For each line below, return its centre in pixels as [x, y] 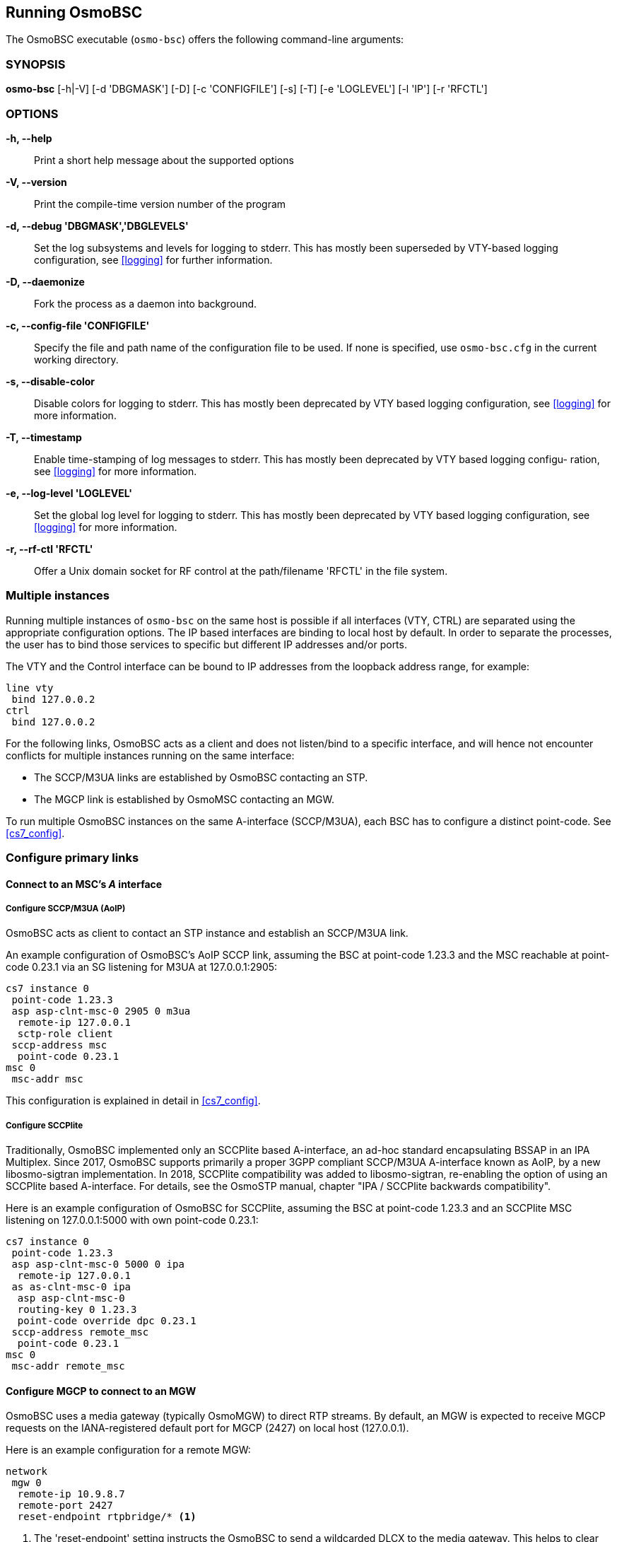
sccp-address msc [59, 1045]
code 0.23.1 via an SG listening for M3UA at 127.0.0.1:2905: [142, 967]
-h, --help [29, 138]
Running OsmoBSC [74, 12]
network [27, 1472]
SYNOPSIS [36, 64]
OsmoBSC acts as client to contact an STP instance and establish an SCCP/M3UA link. [207, 933]
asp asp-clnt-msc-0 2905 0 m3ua [101, 1011]
